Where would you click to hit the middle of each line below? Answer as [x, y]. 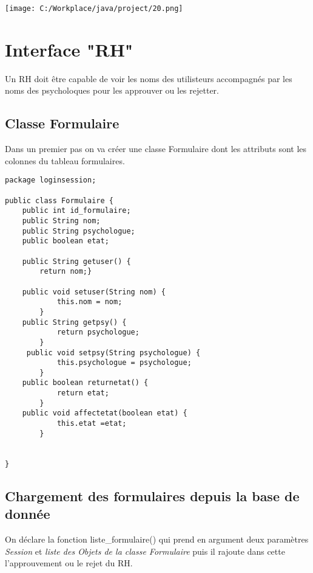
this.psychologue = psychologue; [124, 363]
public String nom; [61, 221]
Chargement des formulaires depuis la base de [152, 495]
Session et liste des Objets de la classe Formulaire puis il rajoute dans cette [145, 551]
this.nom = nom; [89, 302]
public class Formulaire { [59, 200]
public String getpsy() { [74, 322]
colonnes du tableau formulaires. [65, 160]
